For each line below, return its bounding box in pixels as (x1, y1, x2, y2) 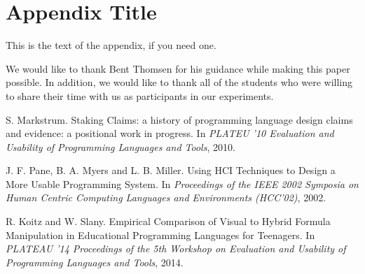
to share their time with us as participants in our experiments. (6, 88, 274, 103)
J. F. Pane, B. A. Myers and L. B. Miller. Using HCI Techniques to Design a (6, 163, 336, 178)
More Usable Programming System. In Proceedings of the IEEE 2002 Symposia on (6, 176, 359, 191)
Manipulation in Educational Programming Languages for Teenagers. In (6, 227, 315, 242)
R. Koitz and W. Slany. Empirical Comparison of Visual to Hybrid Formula (6, 214, 331, 229)
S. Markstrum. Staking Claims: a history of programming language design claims (6, 112, 353, 127)
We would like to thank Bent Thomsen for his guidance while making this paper (6, 61, 350, 75)
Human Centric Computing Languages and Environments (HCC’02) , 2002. (6, 190, 326, 205)
